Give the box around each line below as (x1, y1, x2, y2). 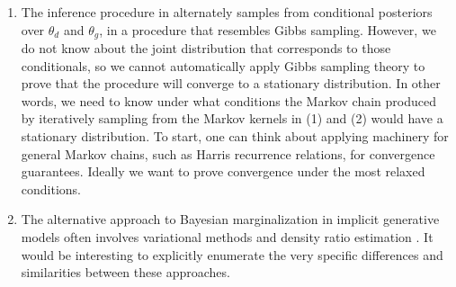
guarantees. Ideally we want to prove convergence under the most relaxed (21, 162, 425, 181)
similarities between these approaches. (21, 263, 230, 282)
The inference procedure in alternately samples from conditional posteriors (21, 3, 433, 21)
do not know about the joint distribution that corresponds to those (21, 39, 391, 58)
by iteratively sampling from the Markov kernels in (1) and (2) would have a (21, 109, 443, 128)
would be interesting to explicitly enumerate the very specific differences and (21, 245, 443, 264)
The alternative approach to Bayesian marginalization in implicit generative (21, 210, 440, 229)
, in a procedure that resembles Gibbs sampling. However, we (99, 20, 436, 39)
